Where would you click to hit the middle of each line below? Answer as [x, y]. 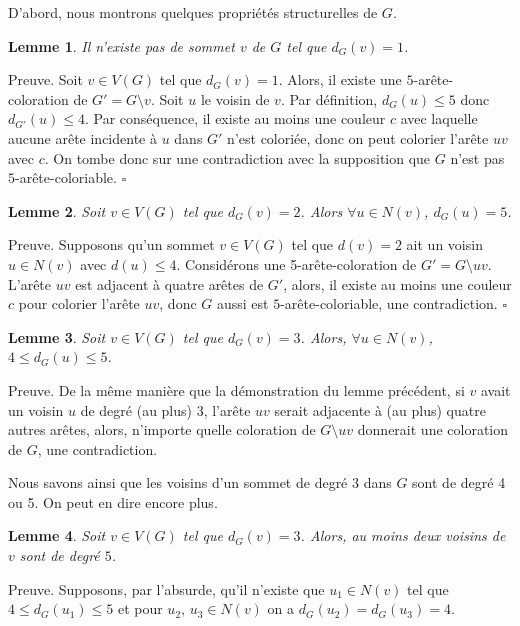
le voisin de [235, 98]
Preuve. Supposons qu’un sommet [111, 244]
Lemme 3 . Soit [57, 336]
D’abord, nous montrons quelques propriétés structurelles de [193, 12]
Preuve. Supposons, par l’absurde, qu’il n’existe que [166, 588]
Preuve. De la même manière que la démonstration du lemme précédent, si [236, 389]
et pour [140, 608]
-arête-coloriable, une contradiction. [389, 303]
